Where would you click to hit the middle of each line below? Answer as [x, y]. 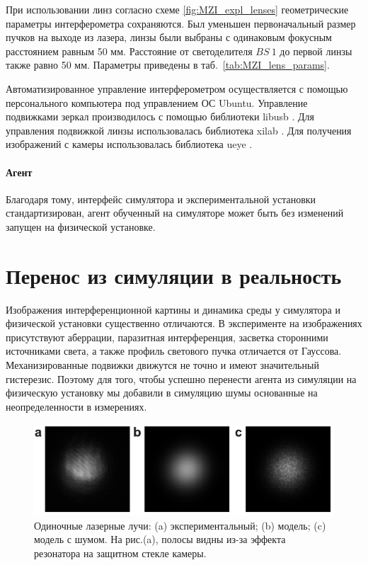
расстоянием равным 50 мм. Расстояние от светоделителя [129, 51]
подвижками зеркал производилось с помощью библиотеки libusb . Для [160, 116]
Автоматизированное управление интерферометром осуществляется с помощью [177, 88]
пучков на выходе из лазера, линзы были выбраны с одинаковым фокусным [169, 37]
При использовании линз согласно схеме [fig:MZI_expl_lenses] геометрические [177, 9]
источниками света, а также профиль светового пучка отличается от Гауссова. [174, 351]
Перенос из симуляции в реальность [174, 275]
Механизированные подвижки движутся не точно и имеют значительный [162, 365]
